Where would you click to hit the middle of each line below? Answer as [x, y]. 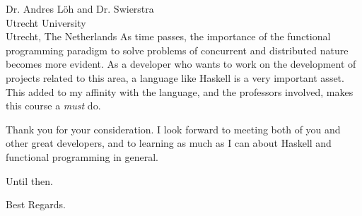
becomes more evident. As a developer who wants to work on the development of [181, 64]
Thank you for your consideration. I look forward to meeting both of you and [173, 129]
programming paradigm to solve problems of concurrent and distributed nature [177, 50]
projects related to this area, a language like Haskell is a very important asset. [175, 77]
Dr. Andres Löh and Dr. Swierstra [80, 8]
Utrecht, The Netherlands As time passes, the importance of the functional [168, 36]
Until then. [29, 180]
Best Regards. [36, 204]
